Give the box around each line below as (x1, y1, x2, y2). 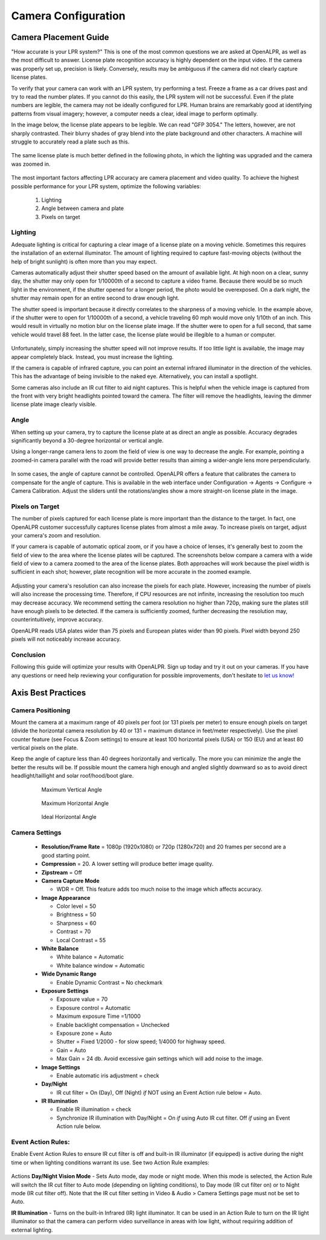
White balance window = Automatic (56, 962, 145, 969)
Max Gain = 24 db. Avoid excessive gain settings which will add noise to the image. (56, 1055, 264, 1062)
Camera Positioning (11, 706, 71, 714)
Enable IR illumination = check (56, 1106, 132, 1113)
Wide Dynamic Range (41, 970, 97, 977)
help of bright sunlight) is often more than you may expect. (11, 258, 157, 265)
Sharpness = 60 (56, 919, 97, 927)
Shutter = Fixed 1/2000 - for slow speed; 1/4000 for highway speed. (56, 1038, 226, 1045)
